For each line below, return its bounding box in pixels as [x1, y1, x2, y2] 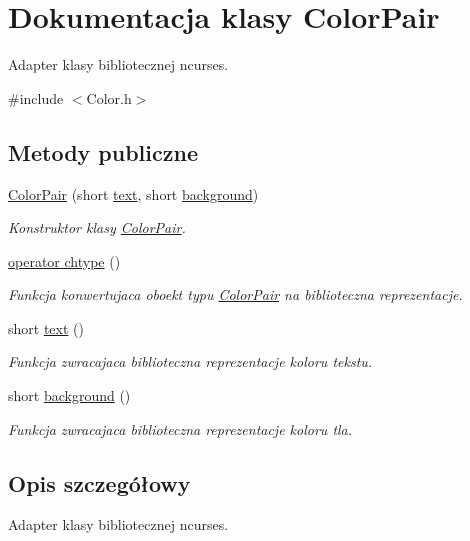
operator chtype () [8, 250, 121, 271]
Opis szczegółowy [8, 467, 191, 498]
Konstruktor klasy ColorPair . [8, 217, 186, 238]
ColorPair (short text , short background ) [8, 183, 259, 204]
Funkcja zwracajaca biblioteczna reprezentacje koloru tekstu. [8, 351, 373, 372]
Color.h [86, 87, 132, 108]
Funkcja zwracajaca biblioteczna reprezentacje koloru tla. [8, 418, 353, 439]
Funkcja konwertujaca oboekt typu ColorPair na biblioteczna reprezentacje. [8, 284, 463, 305]
